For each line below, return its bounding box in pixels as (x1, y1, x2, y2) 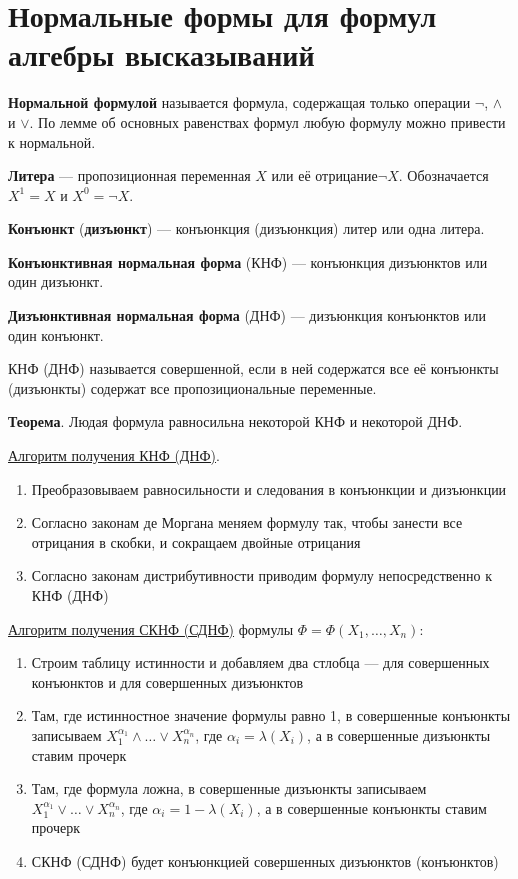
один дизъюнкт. (8, 271, 104, 292)
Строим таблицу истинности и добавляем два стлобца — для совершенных (31, 652, 490, 673)
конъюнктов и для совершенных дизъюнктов (31, 671, 304, 692)
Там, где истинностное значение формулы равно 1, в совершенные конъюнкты (31, 705, 511, 726)
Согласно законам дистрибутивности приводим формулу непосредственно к (31, 565, 492, 586)
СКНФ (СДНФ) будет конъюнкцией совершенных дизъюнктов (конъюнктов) (31, 850, 499, 871)
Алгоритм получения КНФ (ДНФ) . (8, 445, 220, 466)
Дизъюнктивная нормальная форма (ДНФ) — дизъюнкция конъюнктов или (8, 305, 486, 326)
